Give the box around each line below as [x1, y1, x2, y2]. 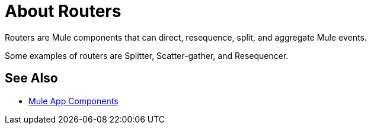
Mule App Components [28, 95, 119, 106]
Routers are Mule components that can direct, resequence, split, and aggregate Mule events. [5, 32, 367, 42]
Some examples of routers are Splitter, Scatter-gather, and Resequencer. [5, 50, 289, 61]
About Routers [5, 1, 121, 21]
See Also [5, 71, 58, 86]
